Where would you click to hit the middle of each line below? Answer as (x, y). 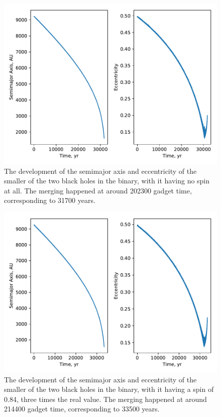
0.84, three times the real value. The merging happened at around (105, 399)
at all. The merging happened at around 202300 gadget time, (98, 190)
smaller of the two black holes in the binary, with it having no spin (107, 181)
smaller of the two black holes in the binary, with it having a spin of (109, 389)
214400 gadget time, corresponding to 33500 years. (82, 409)
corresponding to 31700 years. (50, 200)
